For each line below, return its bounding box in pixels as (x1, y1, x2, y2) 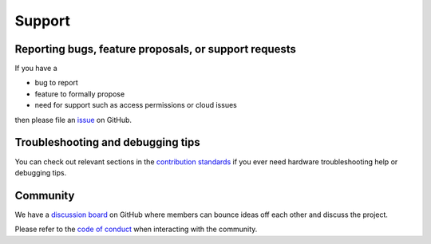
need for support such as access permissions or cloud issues (34, 100, 237, 110)
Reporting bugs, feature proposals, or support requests (14, 42, 297, 56)
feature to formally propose (34, 89, 125, 99)
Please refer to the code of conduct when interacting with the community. (14, 224, 258, 234)
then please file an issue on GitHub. (14, 115, 132, 124)
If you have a (14, 64, 57, 73)
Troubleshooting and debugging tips (14, 136, 201, 149)
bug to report (34, 78, 79, 88)
